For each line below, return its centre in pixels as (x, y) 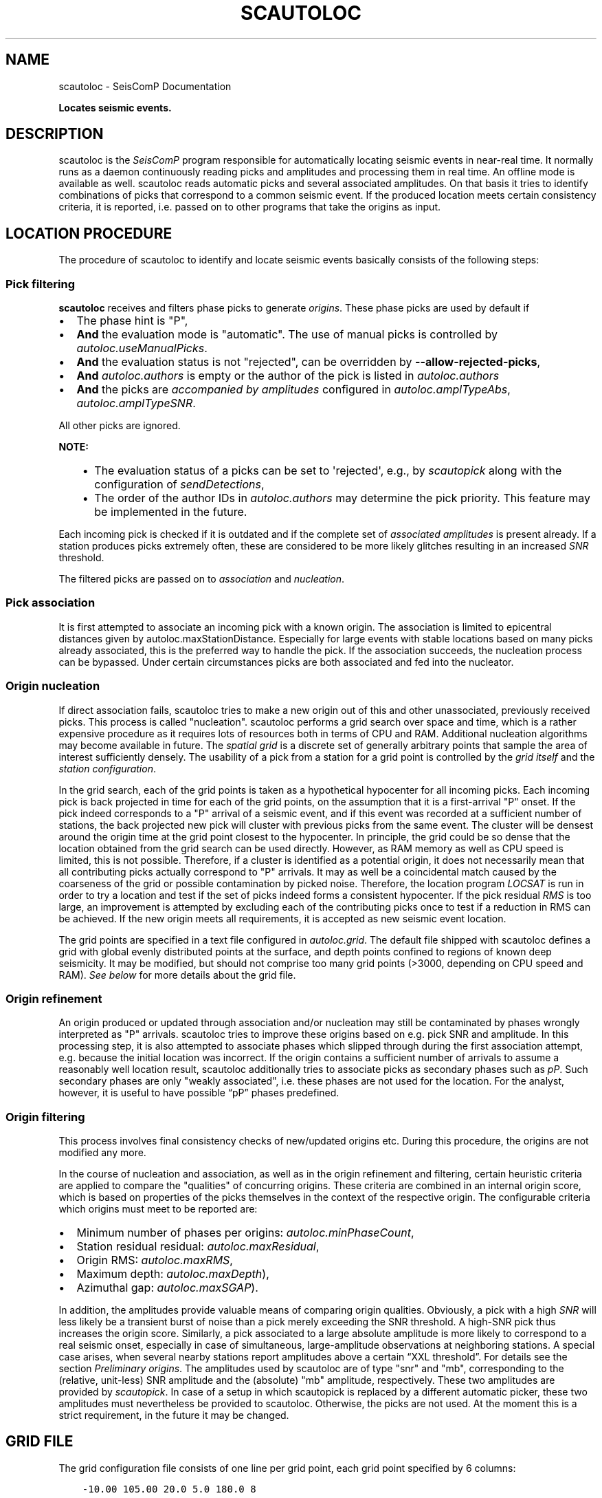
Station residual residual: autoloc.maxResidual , (198, 1247)
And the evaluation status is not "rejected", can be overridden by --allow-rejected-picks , (309, 362)
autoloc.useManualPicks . (142, 348)
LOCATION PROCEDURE (89, 233)
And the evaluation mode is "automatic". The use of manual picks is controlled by (287, 335)
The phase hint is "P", (132, 321)
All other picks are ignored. (120, 426)
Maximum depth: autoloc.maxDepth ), (173, 1274)
